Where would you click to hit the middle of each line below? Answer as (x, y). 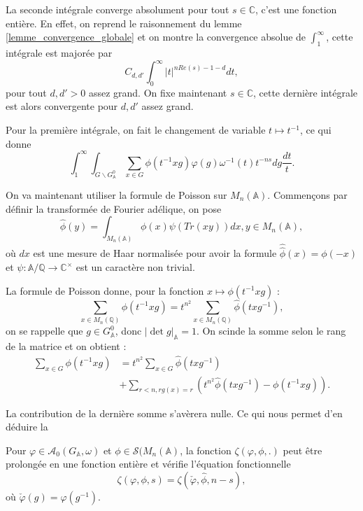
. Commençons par (307, 194)
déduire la (27, 427)
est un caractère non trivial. (135, 267)
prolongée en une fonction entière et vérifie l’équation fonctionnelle (148, 464)
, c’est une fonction (296, 9)
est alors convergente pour (62, 106)
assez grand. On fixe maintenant (158, 92)
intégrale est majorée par (59, 52)
